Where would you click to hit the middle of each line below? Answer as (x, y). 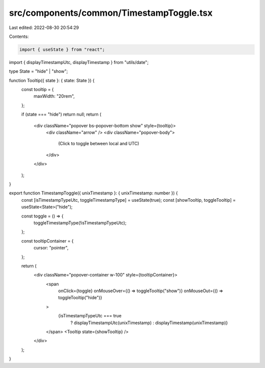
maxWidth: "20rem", (54, 96)
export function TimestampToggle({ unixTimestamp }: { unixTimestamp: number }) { (93, 193)
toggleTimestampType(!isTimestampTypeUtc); (80, 223)
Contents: (19, 36)
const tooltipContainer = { (47, 241)
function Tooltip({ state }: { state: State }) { (52, 80)
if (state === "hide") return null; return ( (61, 114)
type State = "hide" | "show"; (39, 71)
